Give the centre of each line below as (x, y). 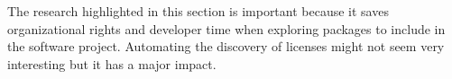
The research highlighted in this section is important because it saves (198, 11)
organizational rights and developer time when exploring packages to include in (226, 28)
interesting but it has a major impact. (112, 63)
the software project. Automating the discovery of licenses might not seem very (226, 46)
